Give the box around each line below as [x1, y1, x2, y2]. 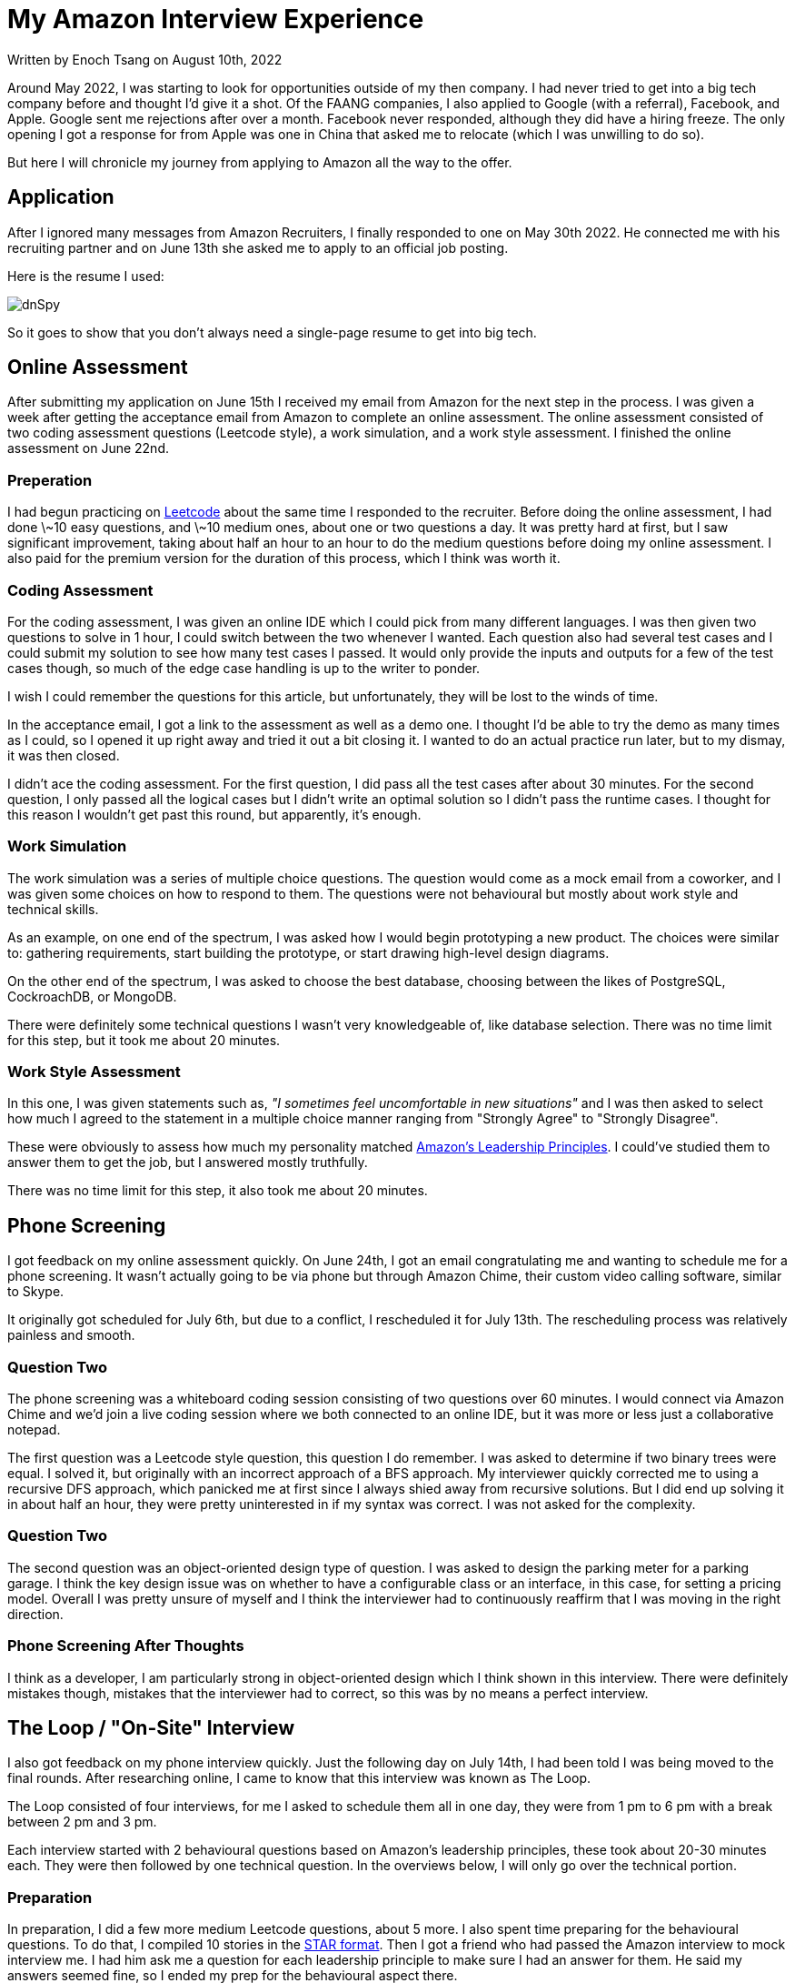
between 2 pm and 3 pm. [7, 1814, 157, 1830]
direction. [7, 1606, 64, 1622]
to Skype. [7, 1283, 65, 1300]
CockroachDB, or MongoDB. [7, 988, 177, 1004]
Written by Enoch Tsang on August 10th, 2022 [7, 51, 283, 67]
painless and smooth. [7, 1327, 135, 1344]
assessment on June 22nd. [7, 440, 169, 457]
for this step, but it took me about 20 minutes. [7, 1032, 281, 1048]
